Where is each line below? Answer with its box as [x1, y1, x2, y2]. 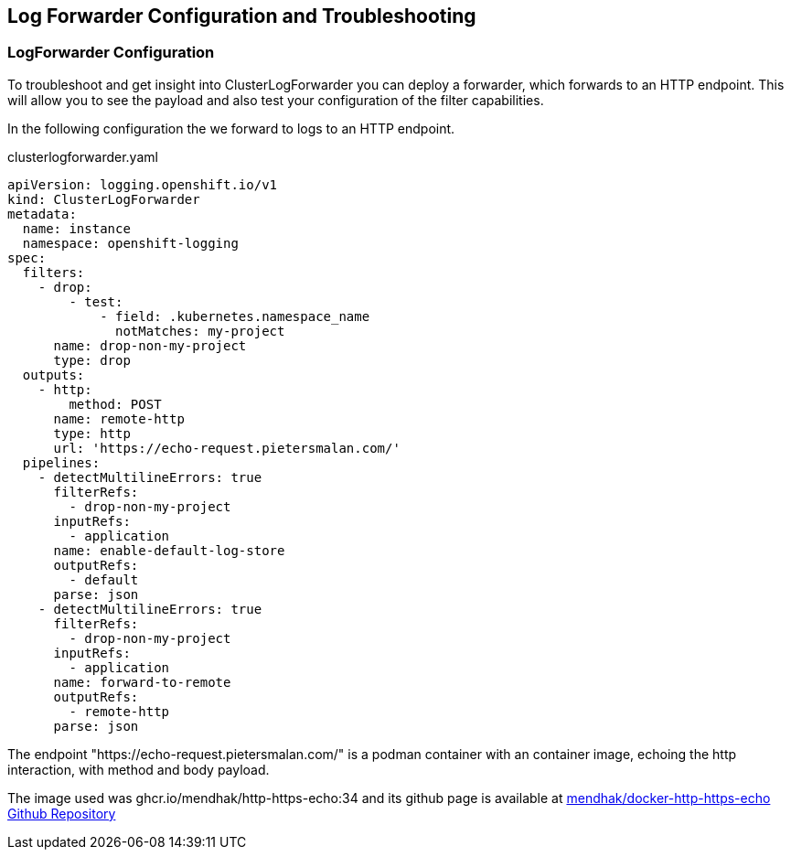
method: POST [69, 396, 162, 412]
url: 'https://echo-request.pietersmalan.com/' [53, 440, 401, 455]
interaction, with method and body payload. [7, 761, 270, 777]
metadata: [7, 206, 77, 221]
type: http [53, 425, 131, 441]
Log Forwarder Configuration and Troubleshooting [7, 5, 476, 27]
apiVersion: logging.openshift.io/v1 [7, 177, 278, 192]
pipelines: [22, 455, 101, 470]
